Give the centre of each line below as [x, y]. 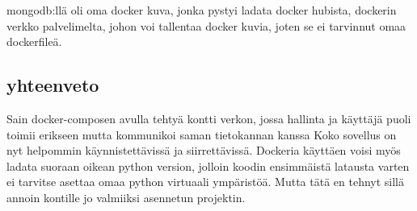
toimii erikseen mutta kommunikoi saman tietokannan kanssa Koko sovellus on [202, 134]
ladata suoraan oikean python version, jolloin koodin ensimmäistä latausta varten [208, 165]
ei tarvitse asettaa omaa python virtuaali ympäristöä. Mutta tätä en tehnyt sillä [206, 182]
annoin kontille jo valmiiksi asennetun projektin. [126, 197]
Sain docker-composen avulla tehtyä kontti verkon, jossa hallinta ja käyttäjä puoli [209, 118]
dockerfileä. [34, 41]
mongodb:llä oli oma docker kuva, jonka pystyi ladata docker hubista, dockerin [202, 10]
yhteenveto [53, 85]
